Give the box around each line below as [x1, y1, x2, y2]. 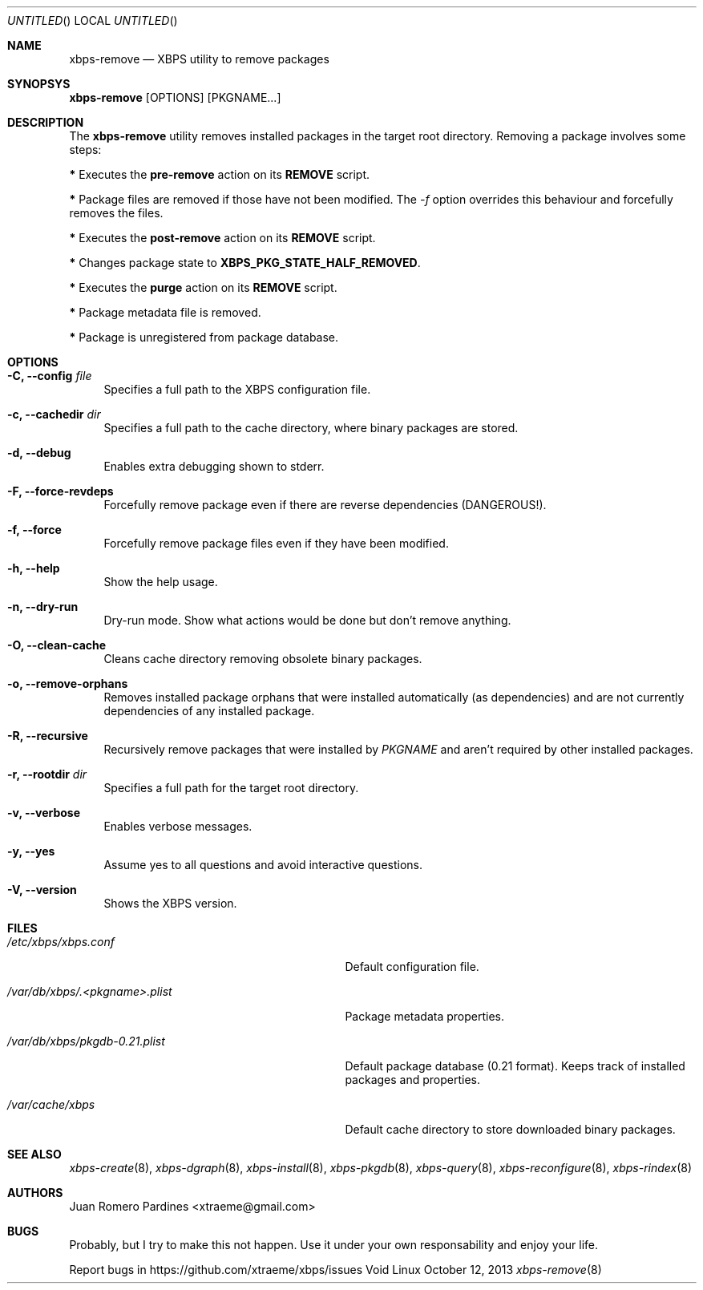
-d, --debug [7, 446, 71, 459]
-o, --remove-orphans [7, 677, 128, 690]
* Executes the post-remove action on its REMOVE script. [69, 231, 376, 245]
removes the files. [69, 206, 164, 220]
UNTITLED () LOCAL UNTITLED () [7, 14, 178, 27]
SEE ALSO [7, 1147, 62, 1161]
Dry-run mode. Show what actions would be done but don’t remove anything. [103, 613, 511, 627]
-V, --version [7, 883, 77, 896]
